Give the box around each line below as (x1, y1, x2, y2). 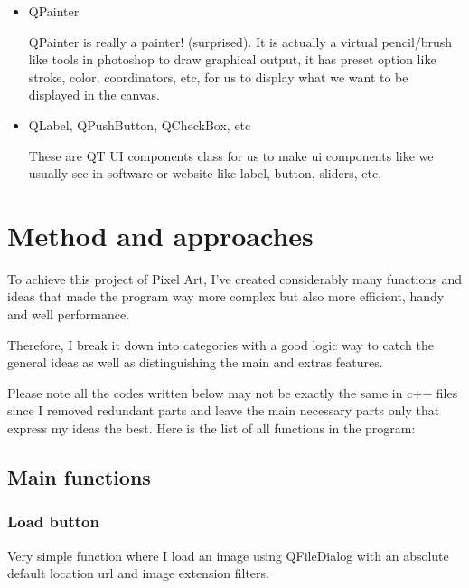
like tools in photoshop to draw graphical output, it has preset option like (28, 50, 436, 69)
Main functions (7, 463, 151, 491)
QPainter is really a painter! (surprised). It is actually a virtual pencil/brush (28, 32, 453, 51)
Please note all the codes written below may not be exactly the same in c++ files (7, 383, 458, 402)
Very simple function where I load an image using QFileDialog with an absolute (7, 545, 449, 564)
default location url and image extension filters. (7, 564, 269, 583)
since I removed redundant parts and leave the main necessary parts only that (7, 401, 440, 420)
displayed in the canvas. (28, 85, 161, 104)
